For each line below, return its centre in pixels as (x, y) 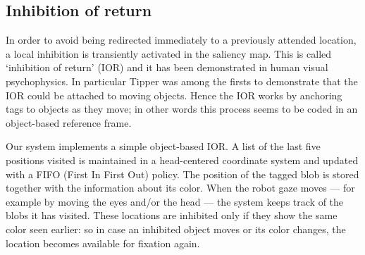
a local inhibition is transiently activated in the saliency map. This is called (169, 53)
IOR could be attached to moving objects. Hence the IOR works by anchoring (174, 95)
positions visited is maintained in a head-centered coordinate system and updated (182, 160)
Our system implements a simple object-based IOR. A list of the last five (163, 146)
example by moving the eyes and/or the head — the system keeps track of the (175, 201)
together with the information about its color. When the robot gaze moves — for (180, 188)
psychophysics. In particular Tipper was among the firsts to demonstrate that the (182, 81)
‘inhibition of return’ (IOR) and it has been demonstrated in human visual (167, 67)
